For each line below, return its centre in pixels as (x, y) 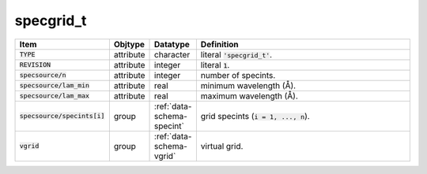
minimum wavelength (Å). (248, 85)
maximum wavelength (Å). (249, 96)
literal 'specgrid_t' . (236, 54)
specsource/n (43, 75)
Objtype (129, 44)
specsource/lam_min (55, 85)
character (172, 54)
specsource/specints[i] (62, 116)
